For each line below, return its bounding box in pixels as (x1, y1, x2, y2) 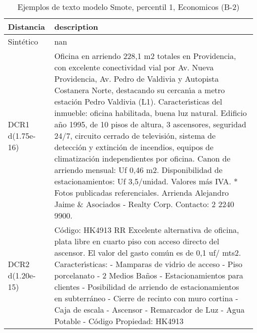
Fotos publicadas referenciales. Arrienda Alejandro (54, 187, 229, 198)
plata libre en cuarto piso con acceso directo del (54, 235, 219, 247)
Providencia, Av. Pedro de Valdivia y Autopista (54, 73, 219, 84)
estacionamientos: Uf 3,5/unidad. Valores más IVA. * (54, 175, 238, 187)
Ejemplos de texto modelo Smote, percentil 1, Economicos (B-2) (17, 1, 240, 12)
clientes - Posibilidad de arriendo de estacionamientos (54, 281, 239, 292)
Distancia (8, 21, 45, 32)
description (54, 21, 98, 32)
